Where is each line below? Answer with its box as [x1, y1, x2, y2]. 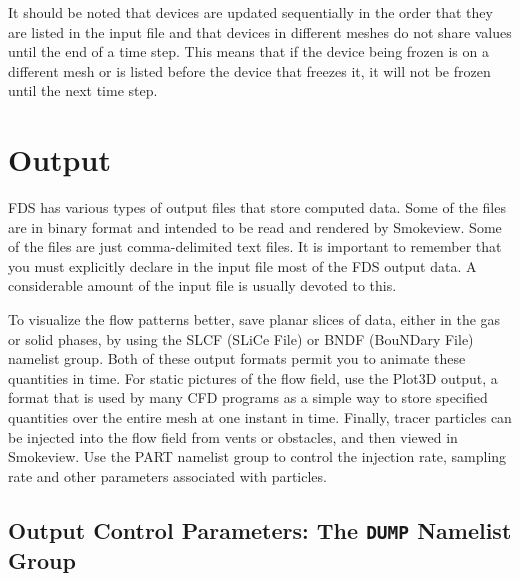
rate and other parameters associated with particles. [8, 465, 327, 486]
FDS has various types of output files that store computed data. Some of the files [8, 197, 506, 218]
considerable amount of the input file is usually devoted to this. [8, 275, 397, 296]
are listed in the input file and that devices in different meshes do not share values [8, 21, 512, 42]
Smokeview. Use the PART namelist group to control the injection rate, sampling [8, 446, 507, 467]
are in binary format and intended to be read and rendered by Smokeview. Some [8, 216, 502, 237]
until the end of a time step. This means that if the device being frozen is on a [8, 41, 489, 62]
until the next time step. [8, 80, 158, 101]
